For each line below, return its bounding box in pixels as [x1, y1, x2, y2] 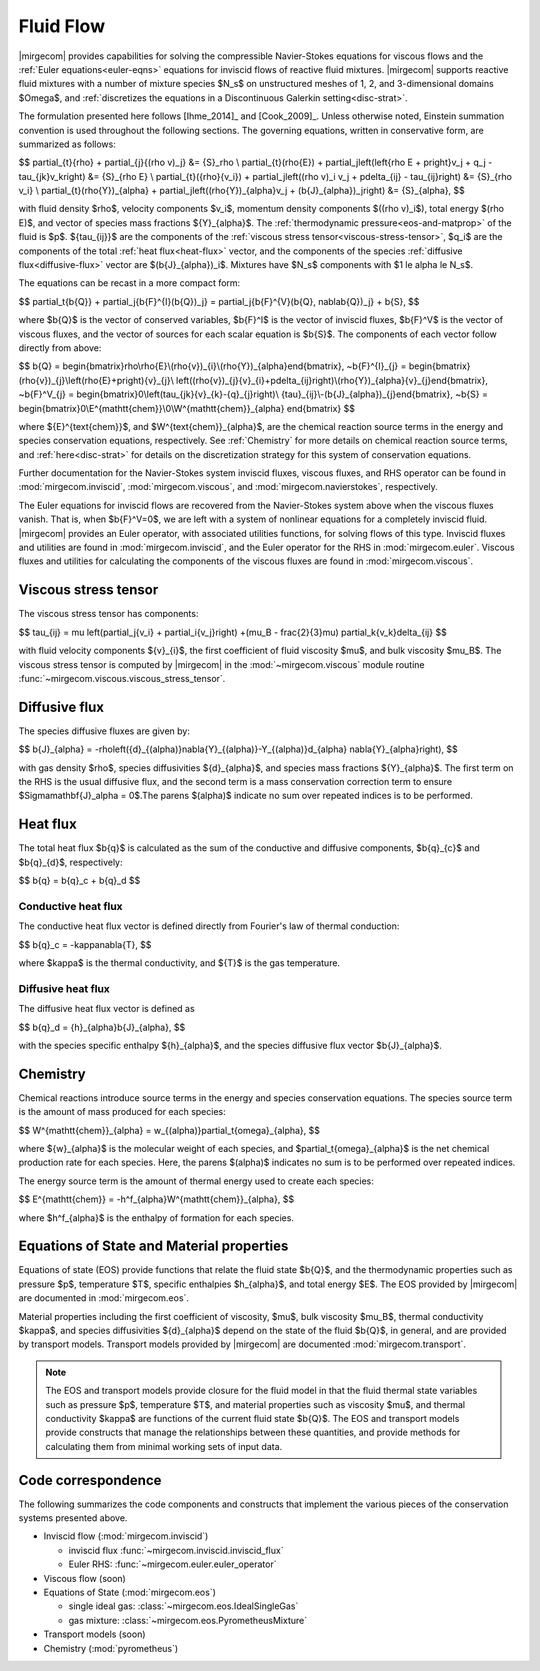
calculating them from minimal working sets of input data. [45, 1440, 283, 1452]
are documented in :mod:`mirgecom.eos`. [18, 1292, 190, 1304]
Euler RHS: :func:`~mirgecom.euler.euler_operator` [68, 1558, 277, 1570]
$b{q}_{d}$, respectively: [18, 856, 124, 868]
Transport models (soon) [43, 1628, 146, 1640]
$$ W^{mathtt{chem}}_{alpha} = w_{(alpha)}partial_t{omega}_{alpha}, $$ [18, 1124, 320, 1136]
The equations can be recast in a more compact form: [18, 277, 241, 289]
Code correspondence [18, 1471, 162, 1489]
